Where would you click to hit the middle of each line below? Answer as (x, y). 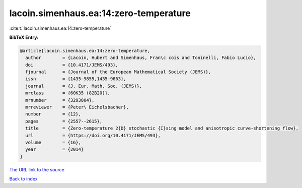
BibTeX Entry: (24, 37)
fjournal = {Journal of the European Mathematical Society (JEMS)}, (118, 72)
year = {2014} (55, 149)
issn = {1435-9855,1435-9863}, (76, 79)
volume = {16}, (53, 142)
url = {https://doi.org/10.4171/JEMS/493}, (93, 135)
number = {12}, (53, 114)
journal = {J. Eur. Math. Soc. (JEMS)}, (84, 86)
